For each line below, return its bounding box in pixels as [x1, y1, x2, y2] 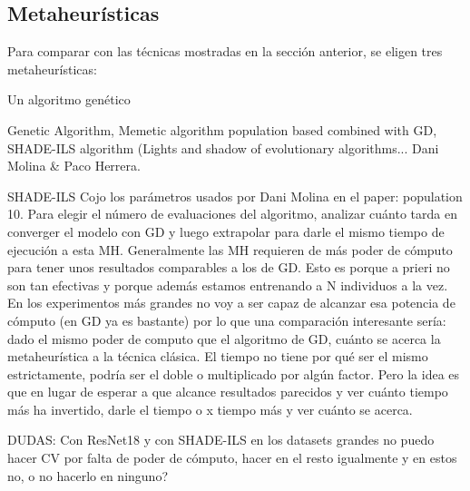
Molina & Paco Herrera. [7, 156, 141, 175]
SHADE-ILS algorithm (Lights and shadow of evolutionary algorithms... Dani [7, 138, 439, 157]
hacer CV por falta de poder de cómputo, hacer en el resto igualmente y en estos [7, 448, 457, 467]
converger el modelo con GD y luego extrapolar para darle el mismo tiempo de [7, 221, 445, 241]
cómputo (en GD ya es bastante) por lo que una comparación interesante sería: [7, 310, 446, 329]
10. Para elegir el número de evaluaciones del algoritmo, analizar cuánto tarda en [7, 204, 457, 223]
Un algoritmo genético [7, 90, 131, 109]
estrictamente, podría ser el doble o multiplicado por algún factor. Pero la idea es [7, 364, 460, 383]
